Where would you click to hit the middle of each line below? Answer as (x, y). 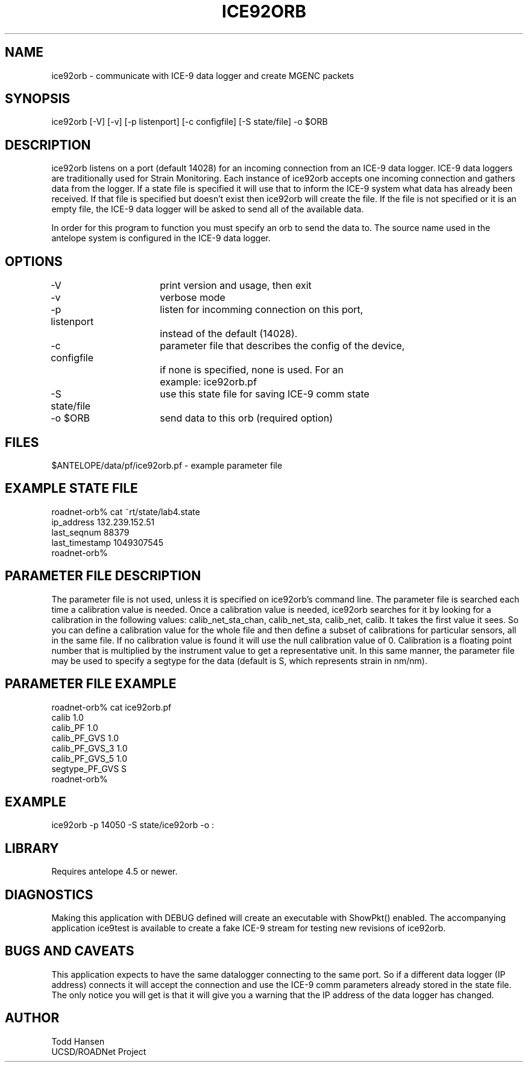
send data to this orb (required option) (247, 418)
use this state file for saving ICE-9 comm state (265, 394)
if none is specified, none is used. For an (252, 370)
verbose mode (193, 298)
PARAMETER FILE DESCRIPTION (103, 576)
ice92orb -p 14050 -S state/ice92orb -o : (133, 825)
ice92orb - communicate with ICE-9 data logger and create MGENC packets (203, 75)
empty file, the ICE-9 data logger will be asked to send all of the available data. (208, 209)
